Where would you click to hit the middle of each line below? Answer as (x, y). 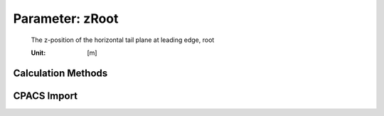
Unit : (38, 53)
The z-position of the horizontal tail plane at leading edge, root (123, 40)
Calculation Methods (60, 73)
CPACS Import (46, 96)
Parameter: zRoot (66, 19)
